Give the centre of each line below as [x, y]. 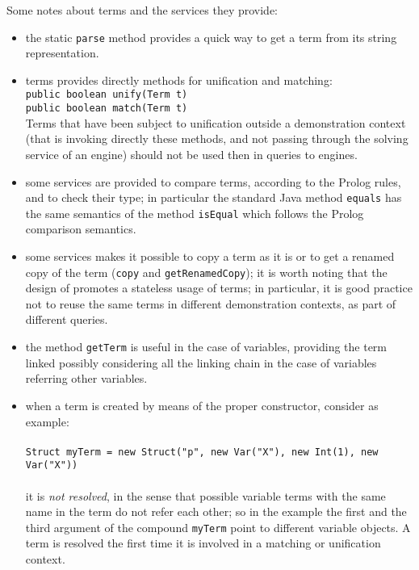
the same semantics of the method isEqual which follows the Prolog [195, 213]
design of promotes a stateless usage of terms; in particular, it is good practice [219, 288]
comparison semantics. [81, 229]
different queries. [67, 319]
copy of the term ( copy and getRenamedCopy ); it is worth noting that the [206, 272]
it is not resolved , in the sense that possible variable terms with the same [205, 495]
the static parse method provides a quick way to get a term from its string [211, 37]
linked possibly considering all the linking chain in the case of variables [201, 362]
